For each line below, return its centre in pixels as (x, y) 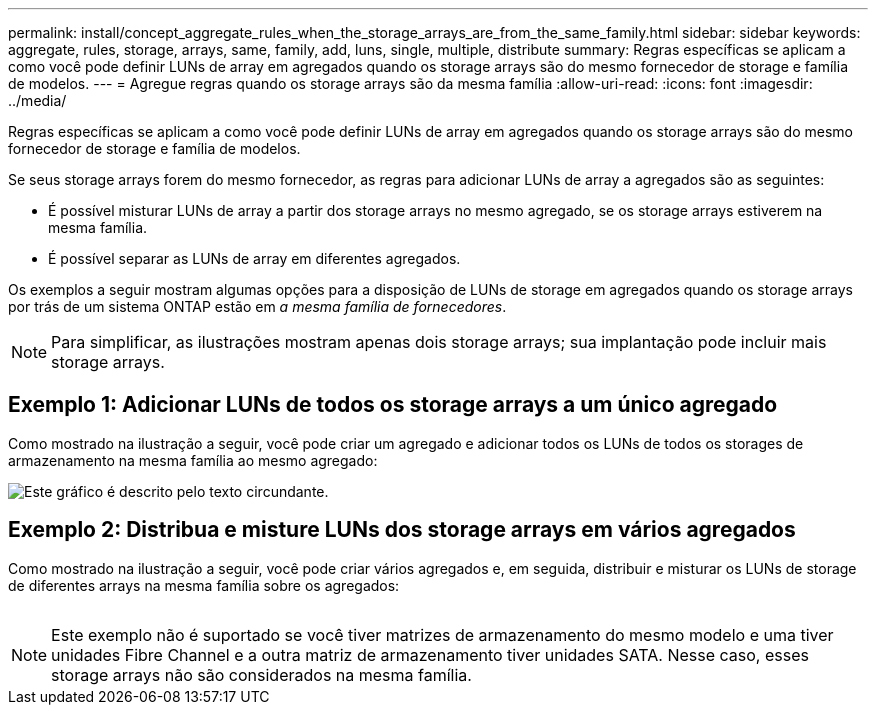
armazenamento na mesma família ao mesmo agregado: (193, 460)
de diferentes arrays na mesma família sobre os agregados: (204, 585)
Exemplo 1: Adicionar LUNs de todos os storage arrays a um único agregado (393, 405)
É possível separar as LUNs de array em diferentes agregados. (254, 258)
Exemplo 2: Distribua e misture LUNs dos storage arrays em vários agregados (402, 530)
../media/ (37, 100)
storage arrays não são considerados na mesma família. (261, 674)
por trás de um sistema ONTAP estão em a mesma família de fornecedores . (257, 306)
